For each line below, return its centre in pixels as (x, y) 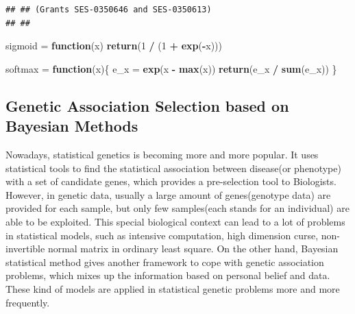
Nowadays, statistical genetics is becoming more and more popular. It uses (162, 154)
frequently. (28, 302)
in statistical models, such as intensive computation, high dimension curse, (162, 235)
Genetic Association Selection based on (147, 105)
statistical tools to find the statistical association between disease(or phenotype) (173, 168)
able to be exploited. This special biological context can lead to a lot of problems (175, 221)
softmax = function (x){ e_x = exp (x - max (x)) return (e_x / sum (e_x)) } (171, 68)
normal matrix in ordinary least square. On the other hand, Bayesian (193, 249)
